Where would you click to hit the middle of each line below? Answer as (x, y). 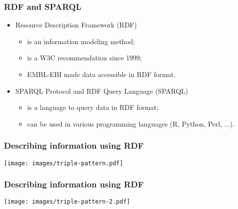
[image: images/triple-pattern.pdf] (64, 163)
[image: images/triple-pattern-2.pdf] (67, 202)
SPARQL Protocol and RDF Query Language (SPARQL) (102, 91)
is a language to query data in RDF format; (93, 107)
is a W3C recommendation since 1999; (84, 58)
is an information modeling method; (81, 41)
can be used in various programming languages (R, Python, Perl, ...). (131, 123)
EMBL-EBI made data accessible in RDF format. (101, 74)
